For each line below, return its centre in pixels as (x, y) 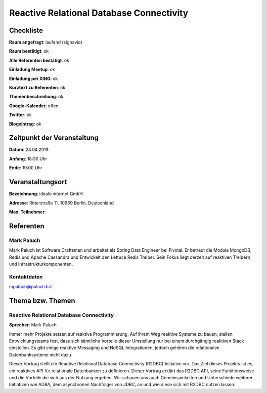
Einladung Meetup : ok (32, 70)
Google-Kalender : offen (34, 106)
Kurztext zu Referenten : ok (37, 88)
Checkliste (26, 30)
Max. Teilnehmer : (27, 212)
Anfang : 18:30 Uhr (28, 158)
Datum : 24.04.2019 (29, 150)
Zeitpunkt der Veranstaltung (54, 138)
